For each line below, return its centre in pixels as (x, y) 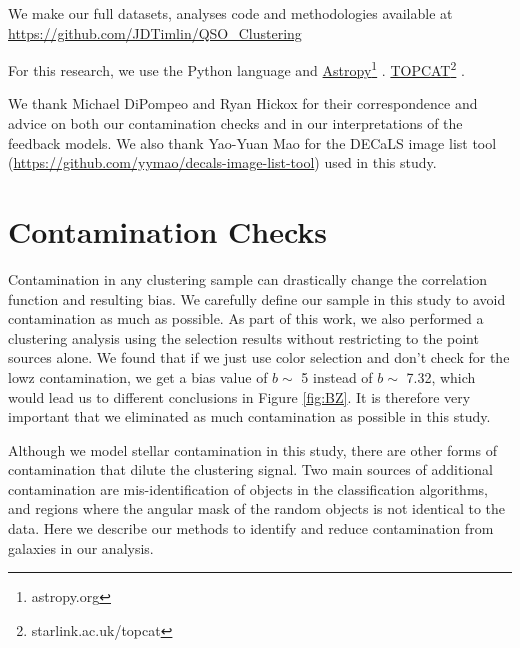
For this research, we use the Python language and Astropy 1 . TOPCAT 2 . (236, 68)
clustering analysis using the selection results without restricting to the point (243, 337)
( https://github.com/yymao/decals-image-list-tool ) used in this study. (222, 162)
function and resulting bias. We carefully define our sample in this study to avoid (257, 298)
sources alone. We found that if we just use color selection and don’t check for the (259, 357)
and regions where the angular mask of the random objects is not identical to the (257, 508)
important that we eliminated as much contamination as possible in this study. (249, 416)
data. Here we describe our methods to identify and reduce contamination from (251, 528)
